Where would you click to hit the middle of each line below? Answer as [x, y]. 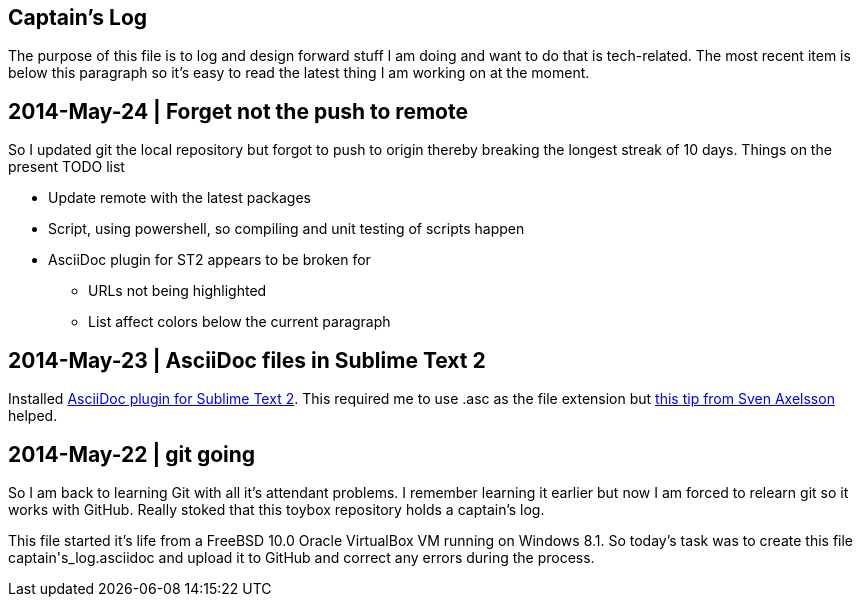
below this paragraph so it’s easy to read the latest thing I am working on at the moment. [299, 73]
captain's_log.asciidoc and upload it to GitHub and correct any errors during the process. [301, 557]
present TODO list [66, 167]
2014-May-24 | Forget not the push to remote [238, 111]
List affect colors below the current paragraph [239, 322]
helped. [33, 416]
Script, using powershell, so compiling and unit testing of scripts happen [286, 229]
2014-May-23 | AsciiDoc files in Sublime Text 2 [247, 360]
